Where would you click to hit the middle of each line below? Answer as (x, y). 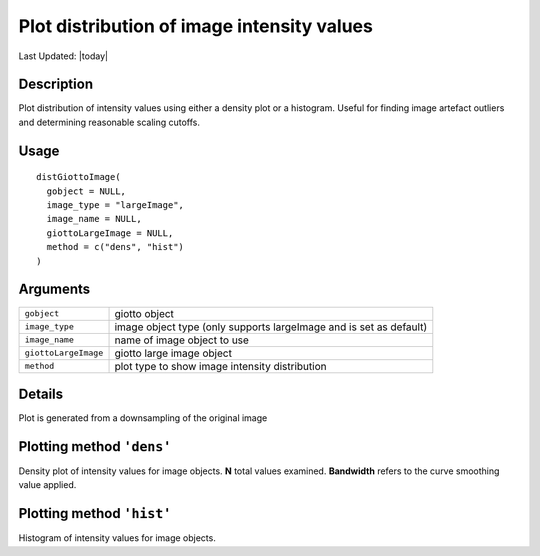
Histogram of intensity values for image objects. (117, 538)
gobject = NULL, (86, 191)
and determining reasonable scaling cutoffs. (109, 122)
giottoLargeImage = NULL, (110, 233)
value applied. (47, 485)
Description (56, 84)
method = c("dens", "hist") (115, 247)
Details (41, 393)
